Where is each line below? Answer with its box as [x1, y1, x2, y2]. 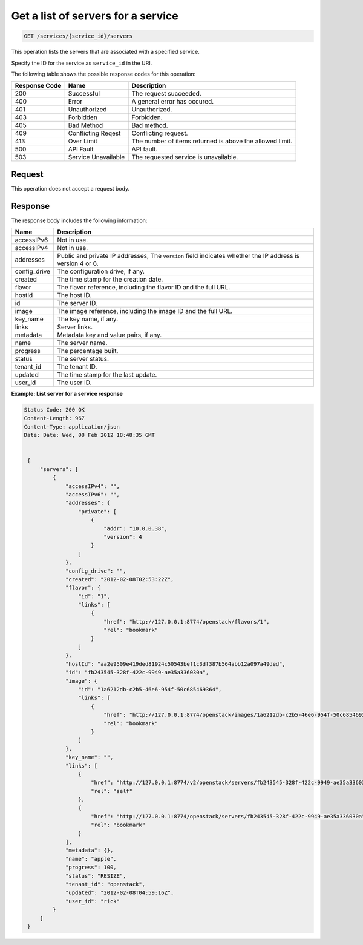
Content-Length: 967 [24, 415, 85, 422]
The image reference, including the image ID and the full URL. [57, 307, 233, 315]
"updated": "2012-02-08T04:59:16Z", [65, 889, 174, 896]
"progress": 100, [65, 864, 117, 871]
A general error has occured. [131, 97, 214, 106]
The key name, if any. [57, 315, 118, 323]
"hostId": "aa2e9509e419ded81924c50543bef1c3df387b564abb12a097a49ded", [65, 660, 286, 667]
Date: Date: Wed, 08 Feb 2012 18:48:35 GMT [24, 432, 155, 439]
